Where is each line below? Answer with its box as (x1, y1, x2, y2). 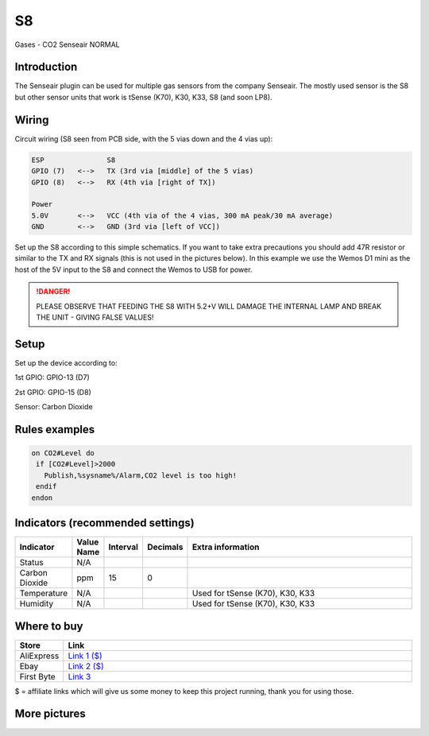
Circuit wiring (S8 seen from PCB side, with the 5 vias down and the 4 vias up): (14, 134, 273, 143)
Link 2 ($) (68, 660, 104, 672)
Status (19, 557, 44, 568)
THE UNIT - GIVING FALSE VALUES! (36, 312, 154, 322)
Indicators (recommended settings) (14, 517, 195, 530)
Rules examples (14, 422, 95, 436)
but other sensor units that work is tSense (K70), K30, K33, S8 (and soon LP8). (14, 92, 273, 102)
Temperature (19, 588, 68, 599)
